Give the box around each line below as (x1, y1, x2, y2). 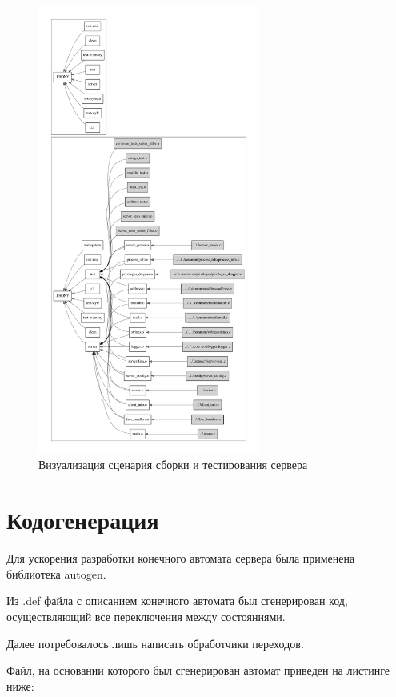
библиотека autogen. (6, 565, 106, 582)
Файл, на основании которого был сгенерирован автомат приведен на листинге (6, 662, 390, 679)
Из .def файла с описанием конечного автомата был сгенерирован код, (6, 592, 348, 609)
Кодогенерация (6, 503, 159, 536)
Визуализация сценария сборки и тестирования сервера (38, 456, 308, 473)
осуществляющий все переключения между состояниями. (6, 607, 286, 624)
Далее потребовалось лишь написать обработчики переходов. (6, 635, 304, 651)
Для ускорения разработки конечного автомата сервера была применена (6, 550, 355, 567)
